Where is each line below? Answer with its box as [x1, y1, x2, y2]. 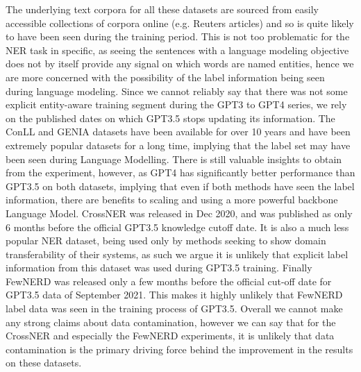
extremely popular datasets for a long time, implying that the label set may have [6, 137, 351, 152]
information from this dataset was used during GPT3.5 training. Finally [6, 260, 312, 275]
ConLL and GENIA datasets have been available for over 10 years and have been [6, 124, 351, 139]
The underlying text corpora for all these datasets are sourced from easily [6, 2, 319, 16]
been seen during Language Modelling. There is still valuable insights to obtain [6, 151, 342, 166]
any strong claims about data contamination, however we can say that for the [6, 314, 336, 329]
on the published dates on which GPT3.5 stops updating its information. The [6, 110, 335, 125]
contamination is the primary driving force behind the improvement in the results [6, 341, 353, 356]
